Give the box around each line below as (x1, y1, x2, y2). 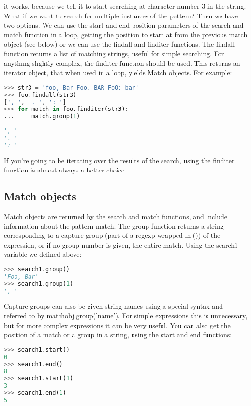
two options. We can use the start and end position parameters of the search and (4, 20, 244, 30)
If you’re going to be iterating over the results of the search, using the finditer (4, 155, 235, 165)
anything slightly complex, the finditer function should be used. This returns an (4, 58, 240, 68)
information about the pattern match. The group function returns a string (4, 220, 224, 231)
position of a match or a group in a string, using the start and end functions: (4, 329, 232, 340)
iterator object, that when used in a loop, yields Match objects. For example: (4, 67, 232, 78)
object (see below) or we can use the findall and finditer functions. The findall (4, 39, 235, 49)
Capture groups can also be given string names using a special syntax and (4, 301, 223, 311)
